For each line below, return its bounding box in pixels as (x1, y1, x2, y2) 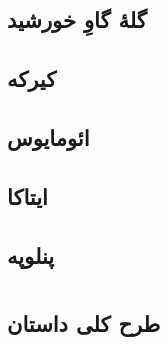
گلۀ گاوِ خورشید (7, 4, 147, 35)
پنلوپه (7, 239, 55, 270)
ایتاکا (7, 180, 48, 211)
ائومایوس (7, 121, 90, 152)
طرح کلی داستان (7, 308, 161, 339)
